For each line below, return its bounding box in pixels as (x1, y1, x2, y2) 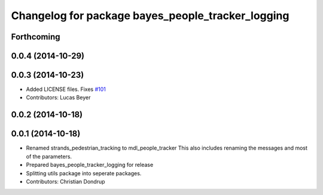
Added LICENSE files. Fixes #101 (26, 86, 106, 93)
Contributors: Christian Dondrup (26, 178, 105, 185)
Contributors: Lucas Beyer (26, 94, 91, 101)
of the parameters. (26, 153, 72, 160)
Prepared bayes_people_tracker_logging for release (26, 162, 154, 169)
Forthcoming (11, 32, 60, 42)
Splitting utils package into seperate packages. (26, 169, 142, 176)
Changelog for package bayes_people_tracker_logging (11, 9, 290, 22)
